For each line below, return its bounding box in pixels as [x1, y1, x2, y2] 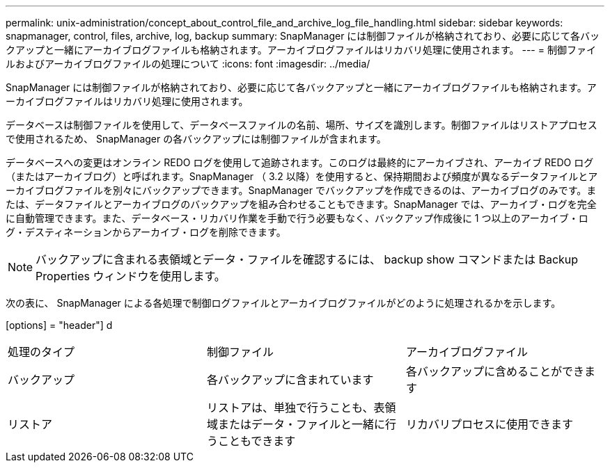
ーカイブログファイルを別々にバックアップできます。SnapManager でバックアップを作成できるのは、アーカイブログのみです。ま [6, 184, 597, 196]
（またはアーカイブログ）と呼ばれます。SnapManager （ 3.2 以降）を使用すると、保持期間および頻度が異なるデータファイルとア [6, 170, 598, 182]
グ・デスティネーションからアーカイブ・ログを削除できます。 [6, 226, 286, 238]
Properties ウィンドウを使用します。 [36, 269, 226, 283]
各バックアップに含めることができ [405, 364, 584, 378]
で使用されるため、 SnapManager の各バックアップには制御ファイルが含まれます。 [6, 133, 386, 145]
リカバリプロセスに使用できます [405, 417, 573, 431]
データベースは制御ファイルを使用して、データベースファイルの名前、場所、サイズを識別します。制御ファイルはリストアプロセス [6, 119, 597, 131]
